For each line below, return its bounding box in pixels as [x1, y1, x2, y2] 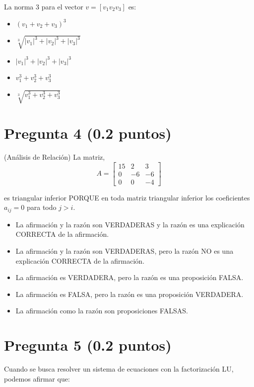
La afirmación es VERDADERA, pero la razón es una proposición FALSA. [15, 272, 244, 283]
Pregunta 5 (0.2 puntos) [4, 335, 172, 355]
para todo [26, 202, 57, 212]
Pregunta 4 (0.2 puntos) [4, 123, 172, 143]
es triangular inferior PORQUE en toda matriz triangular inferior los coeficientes [4, 192, 250, 202]
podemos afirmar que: [4, 373, 70, 384]
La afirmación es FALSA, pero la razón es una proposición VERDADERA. [15, 289, 244, 299]
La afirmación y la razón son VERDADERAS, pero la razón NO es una [15, 245, 234, 256]
